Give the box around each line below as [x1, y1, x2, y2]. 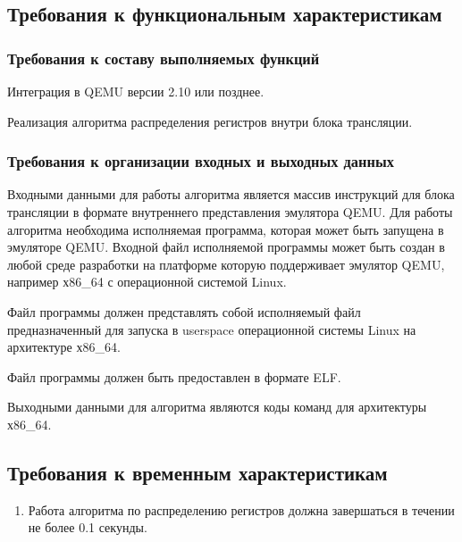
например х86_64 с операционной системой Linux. [7, 272, 287, 291]
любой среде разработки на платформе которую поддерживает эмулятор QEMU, [7, 254, 445, 273]
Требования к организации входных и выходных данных [7, 150, 394, 172]
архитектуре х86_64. [7, 338, 121, 356]
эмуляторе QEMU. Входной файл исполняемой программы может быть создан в [7, 238, 445, 256]
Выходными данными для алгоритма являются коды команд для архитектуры [7, 397, 427, 416]
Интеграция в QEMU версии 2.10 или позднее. [7, 82, 265, 100]
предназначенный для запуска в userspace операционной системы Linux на [7, 320, 416, 338]
